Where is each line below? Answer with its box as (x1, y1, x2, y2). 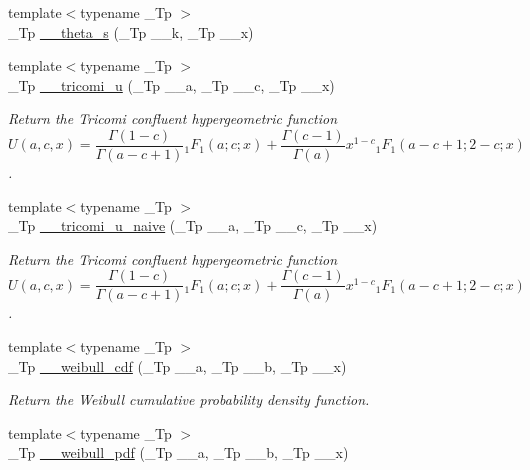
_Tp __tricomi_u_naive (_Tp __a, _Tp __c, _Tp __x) (8, 215, 378, 236)
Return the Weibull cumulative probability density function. (8, 389, 370, 410)
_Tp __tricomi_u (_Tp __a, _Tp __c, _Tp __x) (8, 74, 335, 95)
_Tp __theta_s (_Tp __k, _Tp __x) (8, 21, 254, 42)
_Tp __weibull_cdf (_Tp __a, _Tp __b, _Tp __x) (8, 355, 347, 376)
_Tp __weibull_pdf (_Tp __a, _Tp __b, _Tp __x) (8, 442, 349, 463)
